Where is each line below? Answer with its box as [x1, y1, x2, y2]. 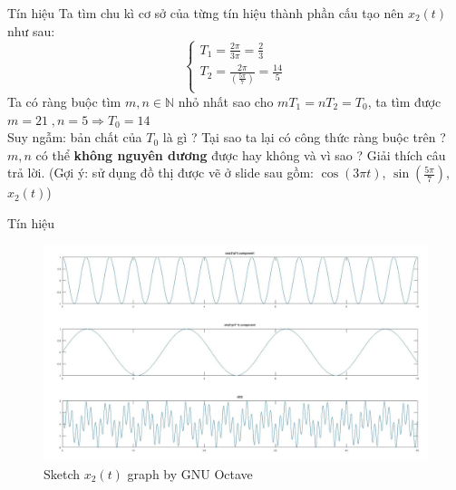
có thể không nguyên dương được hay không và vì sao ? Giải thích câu [35, 145, 446, 164]
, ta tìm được [367, 91, 441, 110]
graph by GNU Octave [127, 464, 253, 483]
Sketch [44, 464, 81, 483]
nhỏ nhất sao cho [178, 91, 274, 110]
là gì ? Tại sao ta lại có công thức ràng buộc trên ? [162, 128, 446, 147]
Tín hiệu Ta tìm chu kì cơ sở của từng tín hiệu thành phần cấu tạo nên [7, 4, 404, 22]
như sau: [7, 21, 55, 40]
